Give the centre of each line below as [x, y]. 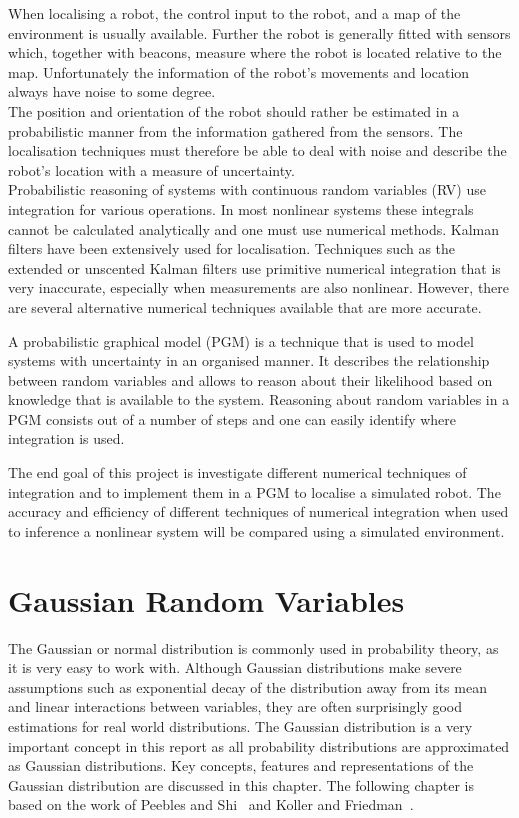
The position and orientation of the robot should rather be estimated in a [234, 110]
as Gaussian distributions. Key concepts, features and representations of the [241, 765]
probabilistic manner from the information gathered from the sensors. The [235, 130]
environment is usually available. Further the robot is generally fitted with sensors [259, 32]
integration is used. [66, 438]
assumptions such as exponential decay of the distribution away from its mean [247, 686]
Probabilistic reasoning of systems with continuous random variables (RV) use [247, 189]
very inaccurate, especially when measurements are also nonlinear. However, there [259, 287]
